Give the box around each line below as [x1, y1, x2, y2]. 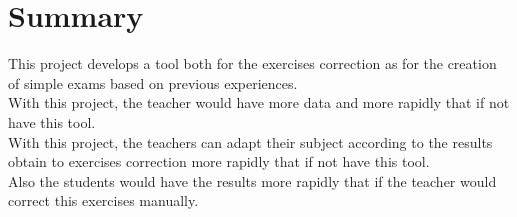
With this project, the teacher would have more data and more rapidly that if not [8, 92, 510, 113]
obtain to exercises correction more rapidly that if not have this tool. [8, 151, 430, 172]
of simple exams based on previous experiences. [8, 72, 298, 93]
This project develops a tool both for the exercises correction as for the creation [8, 53, 497, 74]
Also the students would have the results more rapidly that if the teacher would [8, 170, 497, 191]
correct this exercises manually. [8, 190, 199, 211]
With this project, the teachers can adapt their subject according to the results [8, 131, 493, 152]
